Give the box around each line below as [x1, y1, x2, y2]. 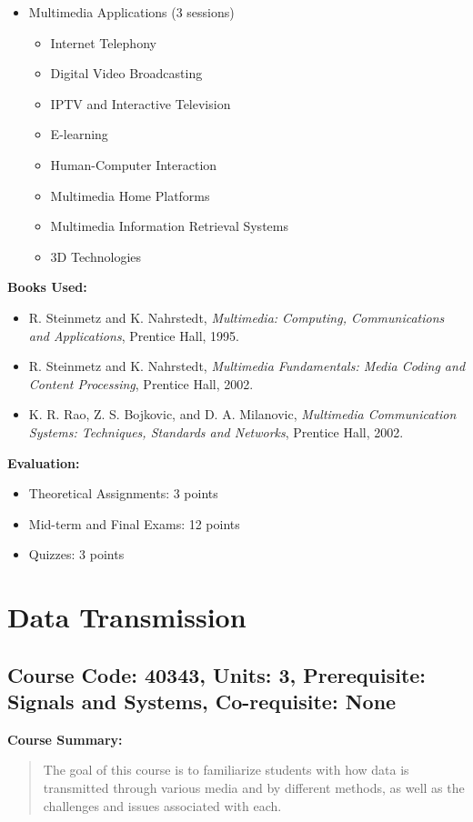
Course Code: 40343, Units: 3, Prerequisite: [7, 660, 427, 688]
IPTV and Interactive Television [50, 94, 231, 113]
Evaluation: [7, 453, 80, 472]
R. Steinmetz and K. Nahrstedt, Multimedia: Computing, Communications [28, 307, 445, 326]
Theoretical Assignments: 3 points [28, 484, 218, 503]
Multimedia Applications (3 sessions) [28, 3, 235, 21]
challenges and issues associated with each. [43, 796, 282, 815]
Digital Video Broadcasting [50, 64, 203, 83]
